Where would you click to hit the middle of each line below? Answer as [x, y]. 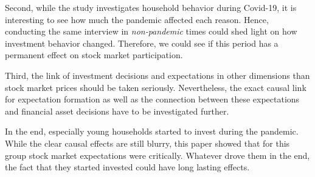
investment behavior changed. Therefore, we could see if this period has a [142, 43]
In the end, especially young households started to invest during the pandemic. [152, 131]
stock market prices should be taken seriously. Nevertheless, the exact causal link [156, 87]
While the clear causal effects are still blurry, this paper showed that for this [147, 143]
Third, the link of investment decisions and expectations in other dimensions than [157, 75]
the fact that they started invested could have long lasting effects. [127, 167]
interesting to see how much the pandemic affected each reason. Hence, [137, 19]
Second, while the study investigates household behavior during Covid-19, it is [151, 7]
